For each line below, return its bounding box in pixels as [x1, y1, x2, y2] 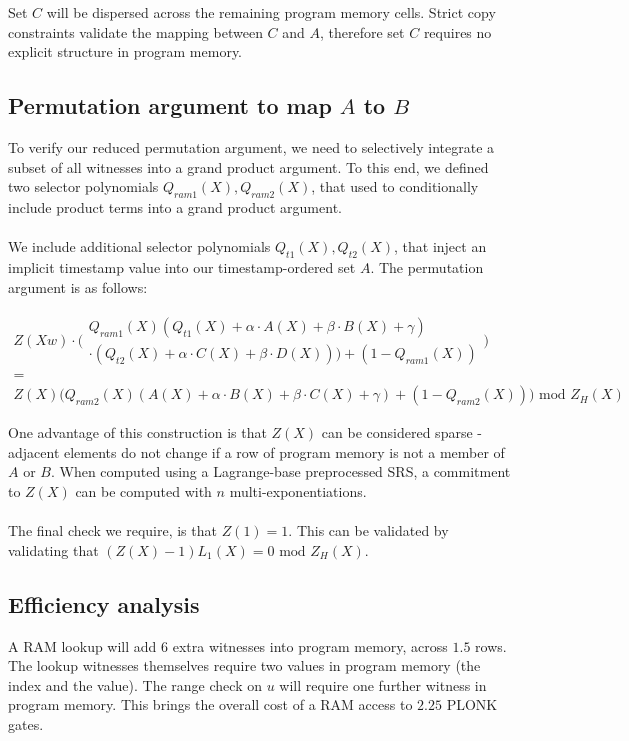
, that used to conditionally [311, 176, 479, 197]
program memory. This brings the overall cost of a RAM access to [8, 694, 413, 715]
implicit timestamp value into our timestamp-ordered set [8, 256, 356, 277]
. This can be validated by [288, 520, 449, 541]
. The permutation [370, 256, 484, 277]
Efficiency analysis [8, 588, 200, 619]
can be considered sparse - [321, 422, 482, 443]
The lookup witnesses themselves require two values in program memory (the [8, 655, 481, 676]
